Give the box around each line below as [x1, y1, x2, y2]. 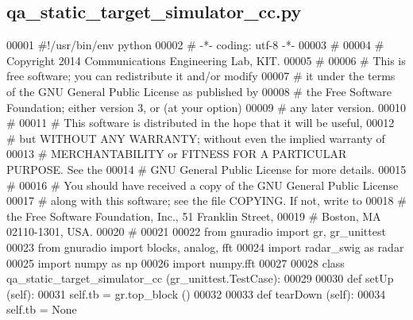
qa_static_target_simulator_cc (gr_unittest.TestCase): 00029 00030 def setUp [6, 270, 394, 287]
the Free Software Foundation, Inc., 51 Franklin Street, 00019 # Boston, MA [6, 207, 381, 224]
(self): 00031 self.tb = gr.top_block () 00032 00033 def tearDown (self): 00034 [6, 285, 386, 302]
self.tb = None [6, 301, 77, 318]
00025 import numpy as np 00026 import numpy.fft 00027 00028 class [6, 254, 345, 271]
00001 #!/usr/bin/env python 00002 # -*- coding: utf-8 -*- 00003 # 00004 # [6, 37, 384, 53]
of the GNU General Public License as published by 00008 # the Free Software [6, 83, 392, 99]
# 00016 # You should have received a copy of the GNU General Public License [6, 176, 399, 193]
